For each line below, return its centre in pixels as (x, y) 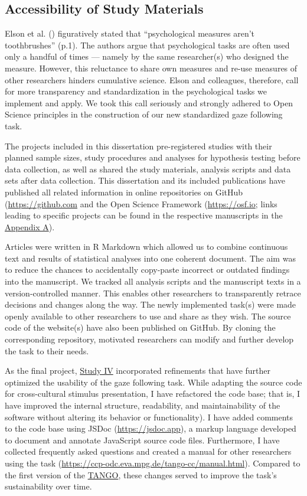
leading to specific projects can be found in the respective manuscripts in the (144, 215)
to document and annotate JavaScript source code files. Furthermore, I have (142, 440)
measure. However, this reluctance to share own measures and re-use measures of (151, 68)
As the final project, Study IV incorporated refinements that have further (138, 371)
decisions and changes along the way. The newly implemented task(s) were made (151, 304)
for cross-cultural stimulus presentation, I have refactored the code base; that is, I (153, 394)
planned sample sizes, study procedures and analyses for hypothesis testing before (153, 157)
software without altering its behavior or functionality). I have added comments (149, 417)
